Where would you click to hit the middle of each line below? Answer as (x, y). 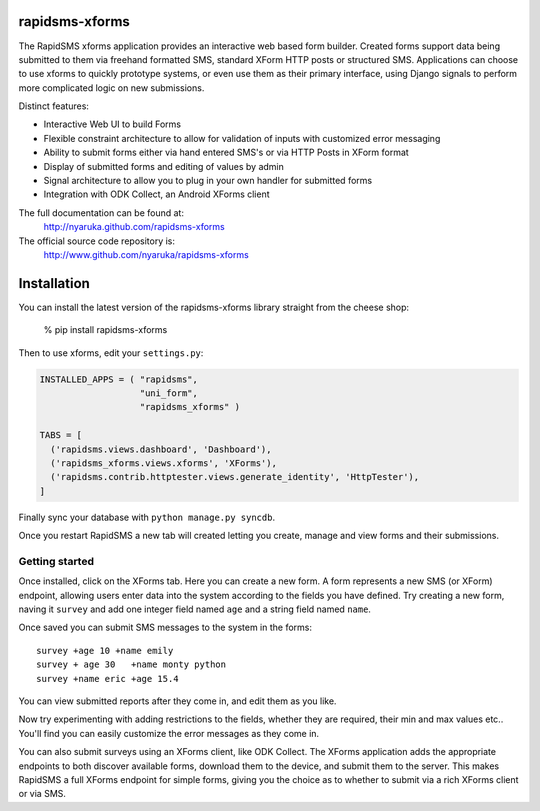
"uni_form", (169, 393)
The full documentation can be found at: (101, 212)
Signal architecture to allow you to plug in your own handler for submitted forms (208, 181)
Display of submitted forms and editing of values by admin (163, 166)
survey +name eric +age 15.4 (107, 678)
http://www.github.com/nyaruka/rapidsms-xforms (146, 254)
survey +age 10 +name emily (105, 650)
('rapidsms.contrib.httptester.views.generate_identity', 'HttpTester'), (235, 477)
